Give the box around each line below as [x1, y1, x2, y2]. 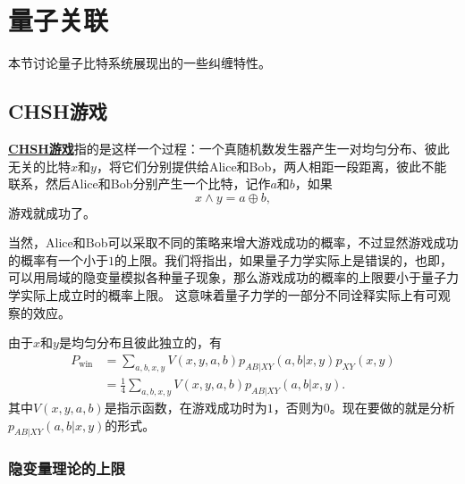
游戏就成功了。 [8, 203, 96, 221]
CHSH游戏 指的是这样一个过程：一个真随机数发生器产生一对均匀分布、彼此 [8, 138, 450, 157]
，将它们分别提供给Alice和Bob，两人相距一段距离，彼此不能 [96, 156, 447, 175]
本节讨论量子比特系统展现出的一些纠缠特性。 [8, 54, 271, 72]
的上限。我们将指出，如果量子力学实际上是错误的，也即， [114, 250, 452, 269]
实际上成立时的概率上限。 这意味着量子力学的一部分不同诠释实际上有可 [20, 286, 438, 305]
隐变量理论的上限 [8, 457, 125, 480]
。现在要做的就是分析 [329, 398, 455, 417]
